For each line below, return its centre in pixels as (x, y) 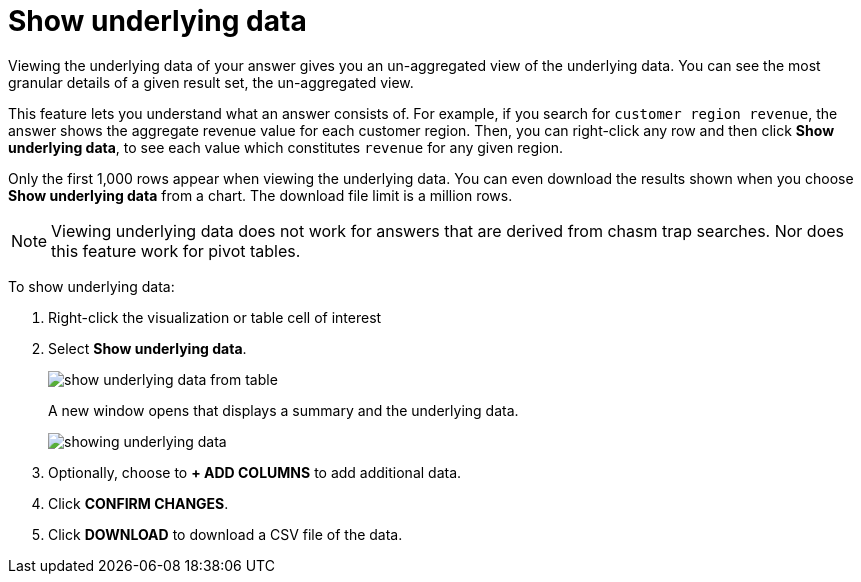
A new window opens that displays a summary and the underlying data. (283, 410)
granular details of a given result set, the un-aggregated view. (211, 82)
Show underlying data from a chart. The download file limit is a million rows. (260, 195)
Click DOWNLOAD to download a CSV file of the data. (225, 534)
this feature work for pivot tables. (176, 250)
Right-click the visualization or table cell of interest (215, 317)
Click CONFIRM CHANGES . (138, 503)
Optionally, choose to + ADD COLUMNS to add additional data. (255, 472)
